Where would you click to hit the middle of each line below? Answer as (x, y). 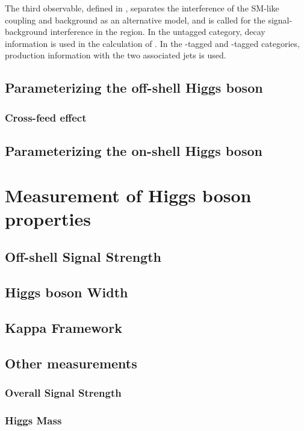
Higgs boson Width (67, 292)
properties (48, 218)
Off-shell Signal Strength (83, 257)
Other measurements (71, 363)
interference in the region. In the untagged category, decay (158, 32)
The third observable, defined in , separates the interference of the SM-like (142, 8)
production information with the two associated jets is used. (116, 55)
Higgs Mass (33, 420)
